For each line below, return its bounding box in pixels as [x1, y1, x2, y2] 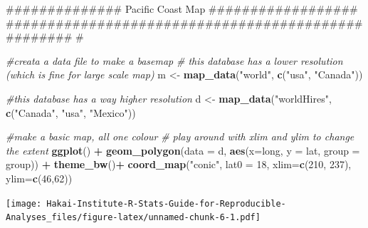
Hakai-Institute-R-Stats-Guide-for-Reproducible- [46, 198, 286, 209]
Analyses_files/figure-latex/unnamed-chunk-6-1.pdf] [6, 212, 261, 223]
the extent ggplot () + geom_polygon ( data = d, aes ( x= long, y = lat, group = [6, 142, 360, 157]
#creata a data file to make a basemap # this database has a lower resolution [6, 53, 343, 68]
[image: [6, 198, 42, 209]
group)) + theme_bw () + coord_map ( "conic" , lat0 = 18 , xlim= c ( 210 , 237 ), [6, 157, 352, 172]
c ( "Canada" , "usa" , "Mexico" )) [6, 105, 136, 120]
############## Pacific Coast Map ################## [6, 1, 358, 16]
